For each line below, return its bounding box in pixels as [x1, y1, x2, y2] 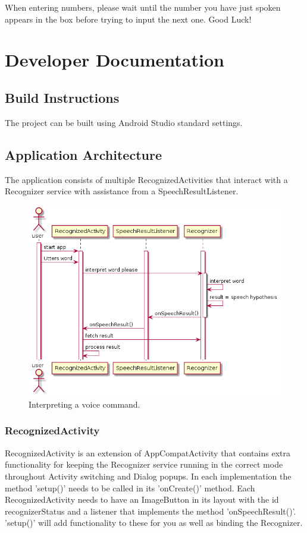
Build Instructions [5, 88, 120, 106]
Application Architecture [5, 145, 162, 163]
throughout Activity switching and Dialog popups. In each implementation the [5, 469, 292, 482]
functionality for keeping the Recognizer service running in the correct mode [5, 458, 283, 471]
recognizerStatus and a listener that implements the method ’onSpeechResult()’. [5, 504, 296, 517]
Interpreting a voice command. [29, 398, 140, 410]
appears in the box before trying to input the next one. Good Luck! [5, 12, 252, 25]
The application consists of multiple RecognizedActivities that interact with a [5, 173, 288, 185]
